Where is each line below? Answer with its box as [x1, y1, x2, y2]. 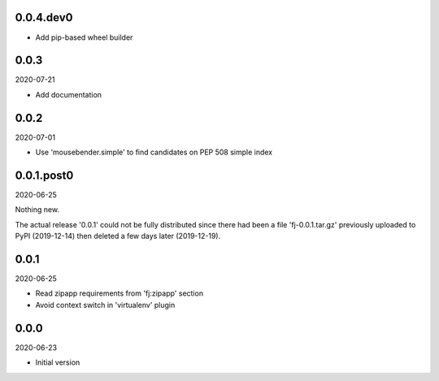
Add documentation [35, 89, 102, 99]
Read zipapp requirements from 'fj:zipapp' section [35, 288, 203, 298]
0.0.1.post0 [15, 168, 74, 182]
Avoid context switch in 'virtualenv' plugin [35, 300, 176, 310]
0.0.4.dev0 [15, 11, 73, 24]
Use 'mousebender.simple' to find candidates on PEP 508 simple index [35, 147, 272, 158]
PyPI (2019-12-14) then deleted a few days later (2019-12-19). [15, 232, 221, 241]
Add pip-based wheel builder [35, 32, 133, 42]
